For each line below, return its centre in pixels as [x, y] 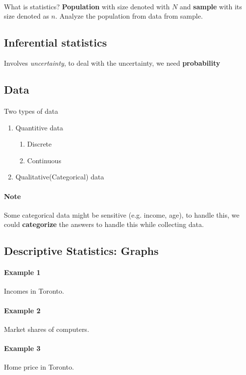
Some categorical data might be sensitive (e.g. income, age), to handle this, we [122, 214]
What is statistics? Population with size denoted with [87, 6]
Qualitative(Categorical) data [60, 177]
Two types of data [31, 111]
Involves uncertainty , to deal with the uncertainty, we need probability [112, 62]
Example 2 [22, 310]
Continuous [44, 160]
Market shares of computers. [47, 329]
